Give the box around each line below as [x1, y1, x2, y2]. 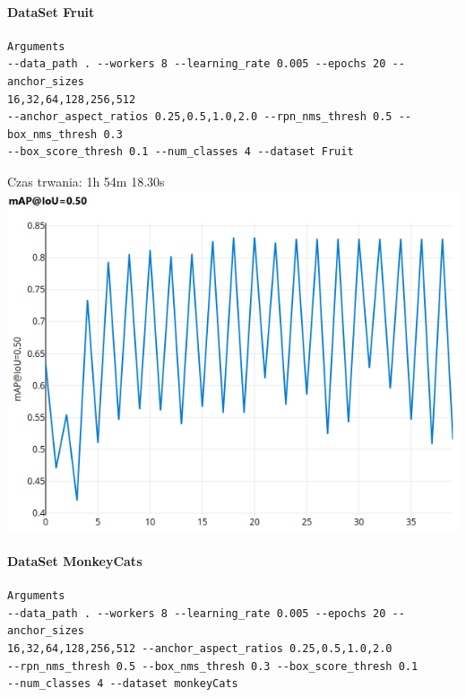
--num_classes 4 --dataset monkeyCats [7, 677, 238, 691]
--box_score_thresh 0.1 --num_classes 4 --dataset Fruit [7, 145, 354, 159]
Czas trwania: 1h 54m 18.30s [7, 171, 165, 190]
